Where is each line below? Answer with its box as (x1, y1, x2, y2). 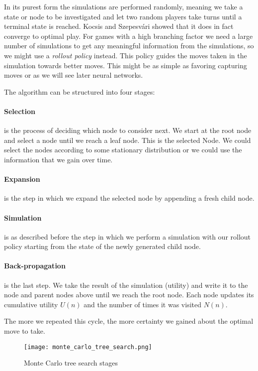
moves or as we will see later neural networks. (4, 70, 143, 80)
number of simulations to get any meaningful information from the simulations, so (4, 40, 254, 51)
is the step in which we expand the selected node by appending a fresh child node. (4, 193, 255, 203)
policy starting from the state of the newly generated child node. (4, 241, 201, 251)
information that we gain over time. (4, 154, 113, 164)
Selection (4, 106, 36, 116)
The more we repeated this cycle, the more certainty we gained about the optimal (4, 316, 254, 326)
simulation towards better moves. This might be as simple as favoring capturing (4, 60, 247, 70)
